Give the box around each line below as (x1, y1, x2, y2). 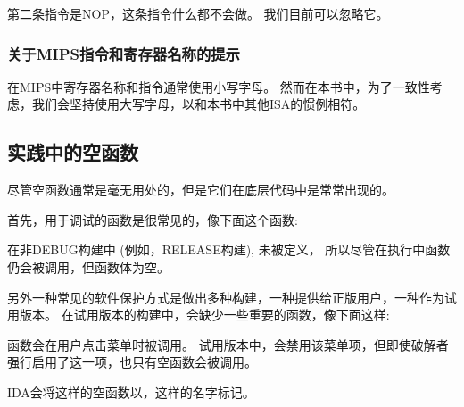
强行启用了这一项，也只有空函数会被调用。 (7, 353, 257, 371)
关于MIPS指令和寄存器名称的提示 (7, 42, 240, 64)
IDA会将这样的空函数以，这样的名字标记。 (7, 382, 255, 401)
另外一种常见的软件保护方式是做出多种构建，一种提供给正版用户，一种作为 (7, 287, 444, 306)
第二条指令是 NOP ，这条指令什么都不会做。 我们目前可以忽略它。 (7, 4, 389, 22)
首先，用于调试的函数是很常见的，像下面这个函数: (7, 210, 298, 228)
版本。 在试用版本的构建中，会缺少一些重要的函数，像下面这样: (19, 305, 390, 324)
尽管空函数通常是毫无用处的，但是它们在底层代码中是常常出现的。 (7, 180, 394, 199)
